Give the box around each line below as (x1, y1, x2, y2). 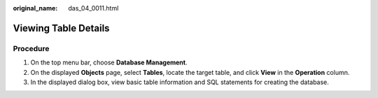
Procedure (13, 43, 50, 53)
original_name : (13, 4, 58, 12)
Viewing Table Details (13, 22, 110, 34)
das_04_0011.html (68, 4, 119, 12)
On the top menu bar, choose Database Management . (30, 58, 188, 66)
